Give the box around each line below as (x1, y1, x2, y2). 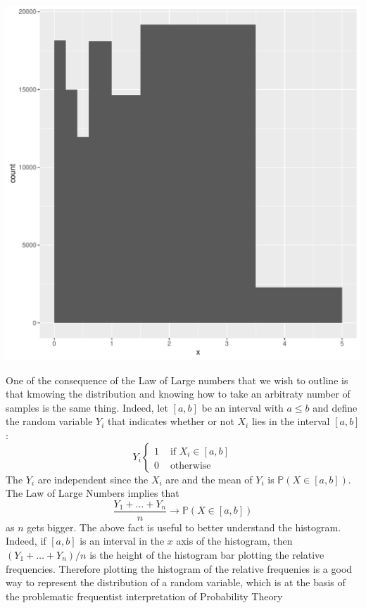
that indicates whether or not (108, 414, 234, 429)
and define (313, 400, 358, 414)
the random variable (6, 414, 93, 429)
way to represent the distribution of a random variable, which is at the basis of (6, 575, 346, 590)
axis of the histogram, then (176, 533, 293, 548)
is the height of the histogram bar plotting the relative (89, 547, 324, 562)
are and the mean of (165, 471, 253, 486)
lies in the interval (251, 414, 330, 429)
